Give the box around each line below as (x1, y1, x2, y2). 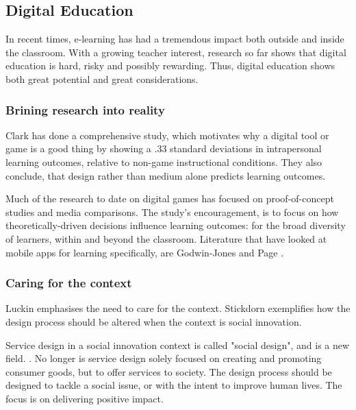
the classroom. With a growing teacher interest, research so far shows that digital (5, 45, 346, 59)
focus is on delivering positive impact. (5, 391, 164, 405)
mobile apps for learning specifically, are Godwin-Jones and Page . (5, 245, 284, 259)
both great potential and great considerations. (5, 71, 199, 86)
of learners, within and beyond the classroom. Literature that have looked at (5, 231, 327, 245)
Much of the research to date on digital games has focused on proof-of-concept (5, 191, 334, 206)
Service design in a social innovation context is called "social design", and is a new (5, 337, 350, 352)
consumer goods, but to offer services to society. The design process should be (5, 364, 332, 378)
